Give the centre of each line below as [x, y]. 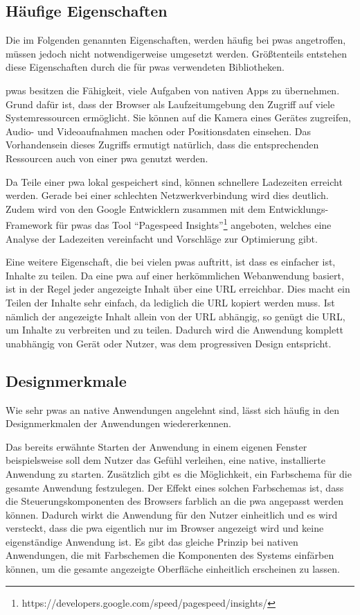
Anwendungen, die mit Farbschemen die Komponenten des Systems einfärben [170, 555]
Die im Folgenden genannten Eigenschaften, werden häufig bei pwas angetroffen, [176, 40]
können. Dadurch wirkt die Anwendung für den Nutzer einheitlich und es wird [172, 514]
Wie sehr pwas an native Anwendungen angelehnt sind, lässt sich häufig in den [172, 409]
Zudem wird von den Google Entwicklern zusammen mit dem [136, 208]
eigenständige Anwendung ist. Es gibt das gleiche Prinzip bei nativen [152, 541]
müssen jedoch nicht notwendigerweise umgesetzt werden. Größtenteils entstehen [176, 53]
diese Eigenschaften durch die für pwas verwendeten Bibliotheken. [145, 67]
